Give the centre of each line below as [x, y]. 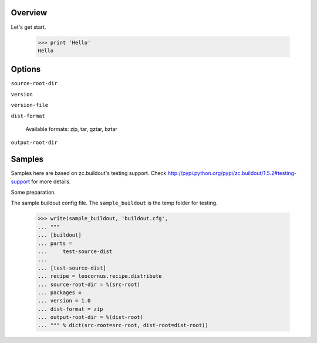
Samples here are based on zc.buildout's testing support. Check [89, 173]
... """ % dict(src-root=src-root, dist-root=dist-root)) [123, 325]
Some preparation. [33, 192]
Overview [29, 13]
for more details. [51, 181]
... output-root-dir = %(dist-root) [91, 317]
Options [26, 70]
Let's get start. [28, 27]
